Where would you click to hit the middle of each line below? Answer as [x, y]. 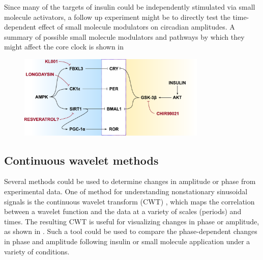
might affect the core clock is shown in [64, 47]
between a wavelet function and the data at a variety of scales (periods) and [123, 211]
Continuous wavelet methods [81, 160]
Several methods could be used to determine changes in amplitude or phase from [130, 181]
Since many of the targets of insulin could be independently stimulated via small [130, 7]
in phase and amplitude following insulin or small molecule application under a [127, 241]
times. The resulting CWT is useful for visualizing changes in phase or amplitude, [132, 221]
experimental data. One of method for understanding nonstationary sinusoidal [126, 191]
